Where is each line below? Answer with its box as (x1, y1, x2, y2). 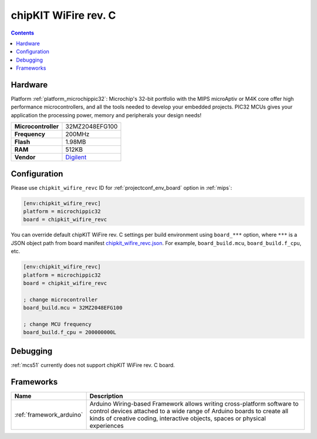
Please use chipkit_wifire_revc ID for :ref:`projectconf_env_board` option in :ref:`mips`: (11, 184, 232, 191)
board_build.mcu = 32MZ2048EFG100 (23, 305, 123, 311)
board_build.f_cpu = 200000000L (23, 329, 117, 336)
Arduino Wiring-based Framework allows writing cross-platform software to (89, 399, 299, 407)
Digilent (65, 153, 87, 161)
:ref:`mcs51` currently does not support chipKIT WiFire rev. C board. (11, 361, 176, 369)
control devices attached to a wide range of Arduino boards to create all (89, 407, 289, 415)
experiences (89, 421, 124, 430)
